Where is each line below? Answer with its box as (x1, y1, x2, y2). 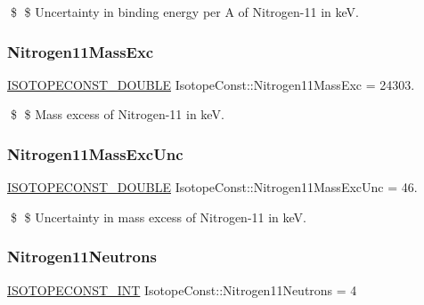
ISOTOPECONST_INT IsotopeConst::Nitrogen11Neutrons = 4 (7, 280, 357, 299)
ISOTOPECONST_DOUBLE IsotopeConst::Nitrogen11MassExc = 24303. (7, 75, 415, 93)
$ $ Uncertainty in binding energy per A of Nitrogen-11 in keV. (10, 3, 359, 20)
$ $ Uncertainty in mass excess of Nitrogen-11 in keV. (10, 207, 307, 226)
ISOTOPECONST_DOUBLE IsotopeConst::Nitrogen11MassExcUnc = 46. (7, 178, 418, 197)
